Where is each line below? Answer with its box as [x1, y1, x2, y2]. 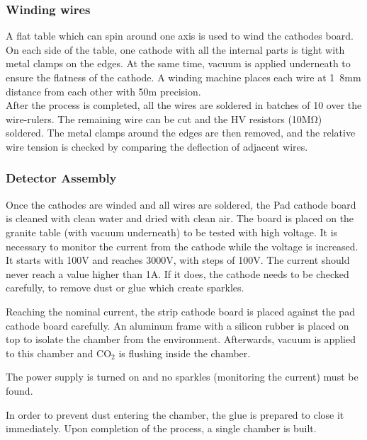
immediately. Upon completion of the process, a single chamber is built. [6, 421, 317, 436]
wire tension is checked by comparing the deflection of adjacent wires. [6, 139, 308, 154]
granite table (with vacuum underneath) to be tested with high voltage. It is [6, 224, 338, 239]
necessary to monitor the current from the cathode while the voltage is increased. [6, 238, 358, 253]
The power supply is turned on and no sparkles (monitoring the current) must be [6, 369, 358, 384]
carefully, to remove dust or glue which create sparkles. [6, 280, 244, 295]
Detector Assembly [6, 169, 117, 187]
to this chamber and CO [6, 345, 112, 360]
